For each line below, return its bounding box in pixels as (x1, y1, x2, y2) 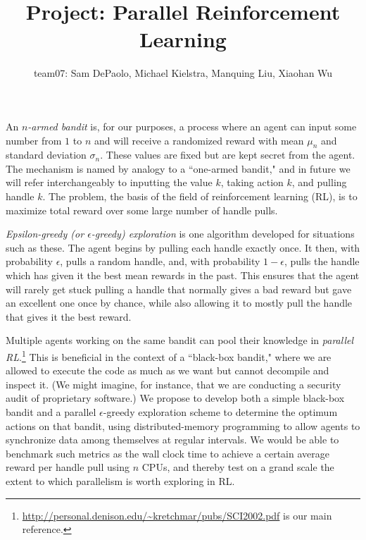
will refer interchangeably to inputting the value (6, 175, 213, 190)
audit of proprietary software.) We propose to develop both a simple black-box (6, 391, 345, 405)
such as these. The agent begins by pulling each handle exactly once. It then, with (6, 240, 360, 254)
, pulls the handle (284, 254, 360, 269)
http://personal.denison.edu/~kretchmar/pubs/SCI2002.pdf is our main (22, 508, 332, 522)
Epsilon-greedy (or (6, 226, 84, 241)
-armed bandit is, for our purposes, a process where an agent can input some (27, 118, 357, 133)
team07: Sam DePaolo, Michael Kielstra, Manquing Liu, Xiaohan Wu (33, 66, 333, 80)
